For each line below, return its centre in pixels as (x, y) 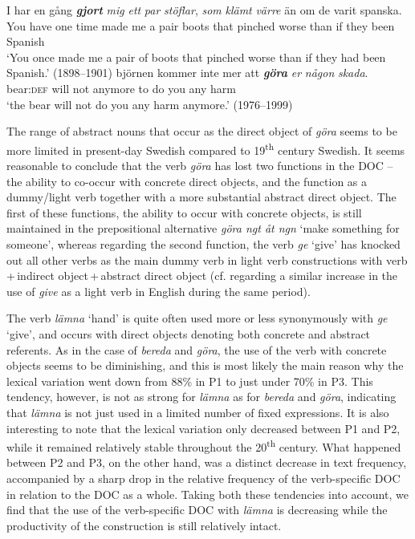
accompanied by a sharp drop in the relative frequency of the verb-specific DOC (203, 478)
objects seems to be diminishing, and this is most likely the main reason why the (205, 365)
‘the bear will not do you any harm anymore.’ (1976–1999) (150, 104)
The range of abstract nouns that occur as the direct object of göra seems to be (202, 131)
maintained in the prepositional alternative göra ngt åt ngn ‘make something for (203, 228)
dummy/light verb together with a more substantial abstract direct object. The (201, 197)
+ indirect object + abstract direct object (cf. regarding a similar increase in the (202, 276)
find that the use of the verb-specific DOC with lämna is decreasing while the (197, 510)
